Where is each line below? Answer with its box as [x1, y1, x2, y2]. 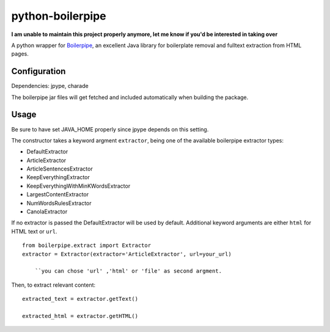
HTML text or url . [11, 227, 57, 235]
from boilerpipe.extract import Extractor [22, 242, 152, 249]
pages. [11, 50, 29, 57]
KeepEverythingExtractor [26, 174, 90, 181]
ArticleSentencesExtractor [26, 165, 93, 172]
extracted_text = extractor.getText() [22, 295, 139, 303]
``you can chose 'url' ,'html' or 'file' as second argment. [34, 268, 222, 275]
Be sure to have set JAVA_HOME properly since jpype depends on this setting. [11, 125, 209, 133]
